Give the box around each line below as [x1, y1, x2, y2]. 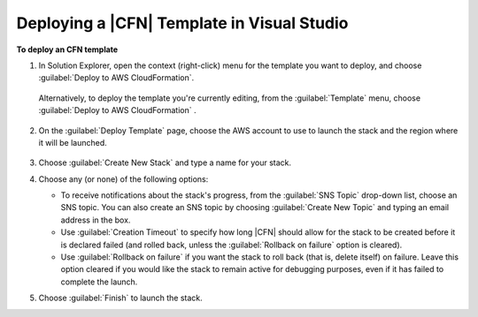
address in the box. [60, 215, 131, 225]
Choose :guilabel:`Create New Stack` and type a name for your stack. [38, 157, 292, 168]
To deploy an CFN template [16, 44, 119, 55]
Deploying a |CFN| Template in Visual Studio [16, 13, 349, 33]
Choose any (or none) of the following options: [38, 173, 209, 185]
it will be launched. [38, 137, 107, 147]
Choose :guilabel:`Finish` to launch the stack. [38, 292, 203, 304]
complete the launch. [60, 276, 138, 287]
